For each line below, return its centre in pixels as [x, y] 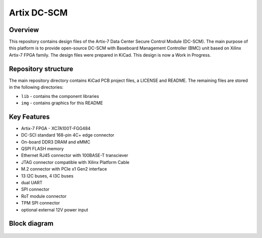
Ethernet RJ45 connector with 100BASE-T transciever [75, 156]
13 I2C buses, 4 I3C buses [47, 176]
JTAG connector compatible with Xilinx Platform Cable [75, 162]
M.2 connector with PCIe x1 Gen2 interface [64, 169]
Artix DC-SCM [38, 13]
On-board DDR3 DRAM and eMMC [56, 142]
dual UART [32, 182]
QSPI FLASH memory [42, 149]
